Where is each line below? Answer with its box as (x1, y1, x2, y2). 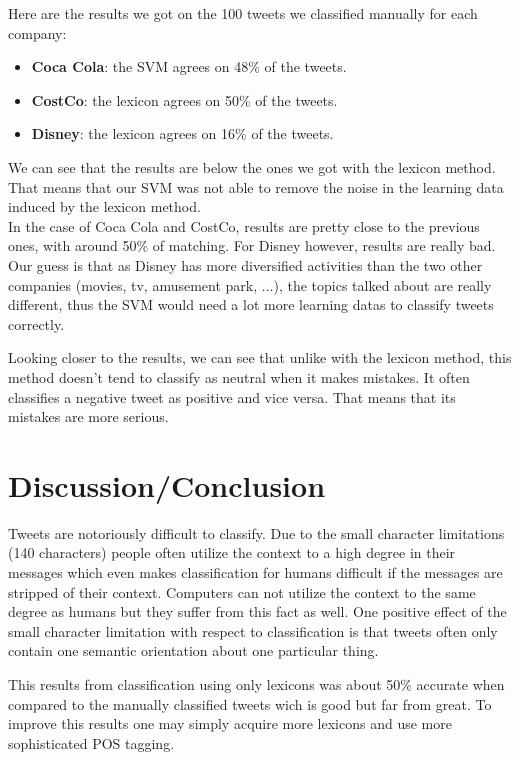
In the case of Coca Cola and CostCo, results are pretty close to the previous (8, 215, 480, 236)
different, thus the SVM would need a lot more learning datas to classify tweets (8, 294, 494, 315)
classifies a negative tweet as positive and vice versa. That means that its (8, 386, 456, 407)
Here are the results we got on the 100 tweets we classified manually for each (8, 3, 478, 23)
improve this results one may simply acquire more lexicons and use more (8, 713, 452, 734)
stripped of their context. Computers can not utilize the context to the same (8, 581, 476, 602)
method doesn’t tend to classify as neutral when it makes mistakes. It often (8, 366, 470, 387)
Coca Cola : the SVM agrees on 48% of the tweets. (31, 56, 347, 77)
